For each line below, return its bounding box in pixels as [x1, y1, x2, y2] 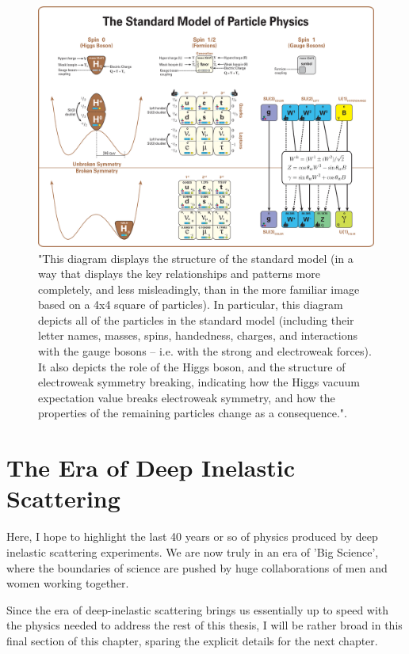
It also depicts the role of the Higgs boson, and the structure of [38, 358, 346, 375]
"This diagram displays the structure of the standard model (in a [38, 249, 354, 266]
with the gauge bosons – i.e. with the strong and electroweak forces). [38, 343, 372, 359]
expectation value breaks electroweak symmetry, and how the [38, 389, 335, 405]
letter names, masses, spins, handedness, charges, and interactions [38, 327, 357, 344]
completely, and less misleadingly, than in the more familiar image [38, 280, 360, 297]
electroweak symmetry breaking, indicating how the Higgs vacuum [38, 374, 360, 390]
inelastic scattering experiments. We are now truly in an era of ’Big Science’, [6, 543, 379, 560]
